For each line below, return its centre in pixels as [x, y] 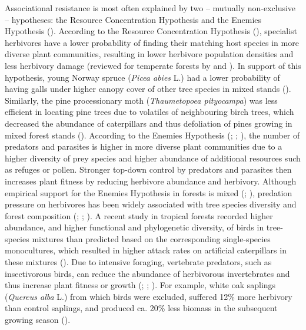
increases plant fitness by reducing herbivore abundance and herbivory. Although [151, 181]
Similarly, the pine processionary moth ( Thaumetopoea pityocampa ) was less [141, 100]
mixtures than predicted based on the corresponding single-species [151, 238]
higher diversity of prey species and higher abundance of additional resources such [153, 158]
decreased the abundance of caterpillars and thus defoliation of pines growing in [149, 123]
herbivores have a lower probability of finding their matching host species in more [152, 42]
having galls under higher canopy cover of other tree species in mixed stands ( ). [148, 89]
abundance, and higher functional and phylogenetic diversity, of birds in [134, 227]
